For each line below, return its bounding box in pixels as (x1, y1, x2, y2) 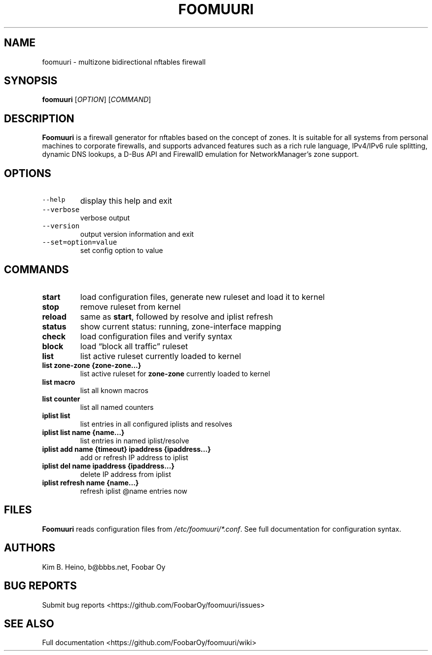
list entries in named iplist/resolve (80, 436, 189, 445)
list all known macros (80, 386, 148, 395)
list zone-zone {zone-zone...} (42, 361, 142, 369)
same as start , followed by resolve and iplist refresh (80, 311, 273, 322)
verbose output (80, 214, 130, 222)
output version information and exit (80, 230, 194, 239)
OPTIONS (4, 167, 51, 180)
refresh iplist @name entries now (80, 486, 187, 495)
